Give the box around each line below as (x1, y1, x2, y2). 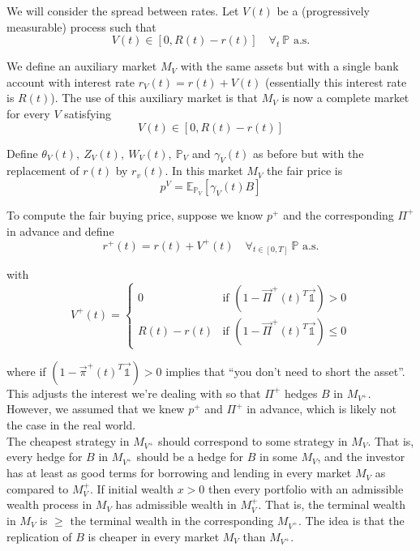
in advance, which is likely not (246, 400, 397, 417)
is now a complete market (281, 89, 409, 106)
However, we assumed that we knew (6, 400, 185, 417)
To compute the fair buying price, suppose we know (6, 206, 264, 223)
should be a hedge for (136, 448, 244, 465)
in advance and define (6, 222, 114, 239)
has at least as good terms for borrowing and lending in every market (6, 464, 352, 481)
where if (6, 362, 46, 379)
